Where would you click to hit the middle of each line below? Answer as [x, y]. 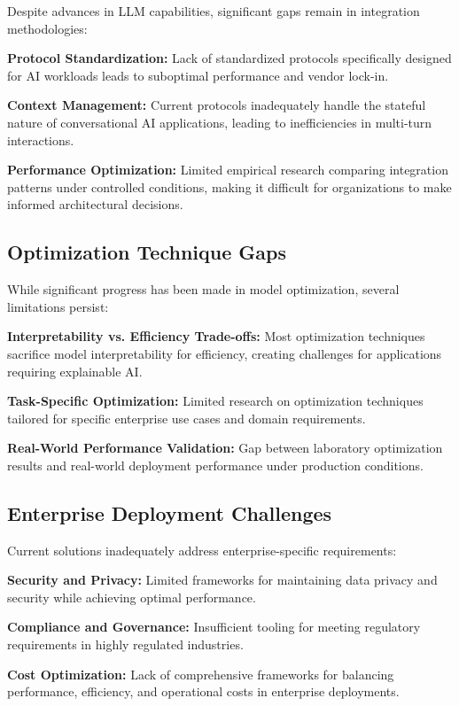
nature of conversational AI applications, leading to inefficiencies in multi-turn [220, 122]
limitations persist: [58, 306]
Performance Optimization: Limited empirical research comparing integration [228, 170]
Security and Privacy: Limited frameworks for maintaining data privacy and [222, 580]
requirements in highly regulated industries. [125, 644]
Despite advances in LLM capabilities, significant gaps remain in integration [214, 11]
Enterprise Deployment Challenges [170, 512]
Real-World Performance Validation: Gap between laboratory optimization [225, 448]
